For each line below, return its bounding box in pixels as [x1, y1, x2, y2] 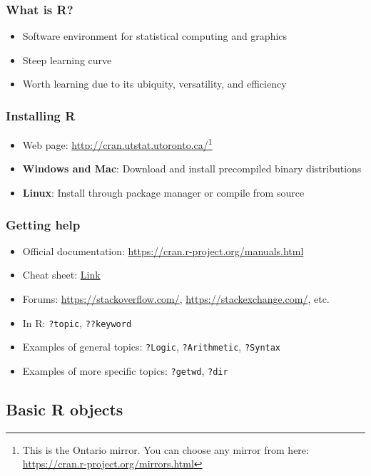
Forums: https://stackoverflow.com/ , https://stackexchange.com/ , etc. [22, 291, 330, 306]
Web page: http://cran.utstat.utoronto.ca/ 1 [22, 135, 213, 152]
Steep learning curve [22, 52, 112, 67]
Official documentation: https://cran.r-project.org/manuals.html [22, 243, 304, 258]
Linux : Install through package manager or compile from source [22, 185, 305, 200]
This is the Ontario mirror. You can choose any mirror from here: [22, 442, 309, 457]
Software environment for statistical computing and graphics [22, 29, 288, 43]
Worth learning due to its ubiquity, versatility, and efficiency [22, 76, 287, 91]
